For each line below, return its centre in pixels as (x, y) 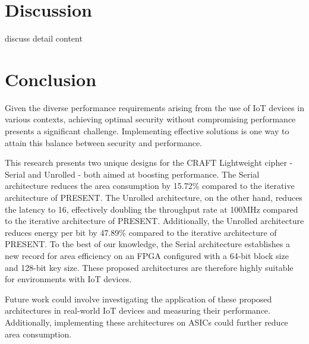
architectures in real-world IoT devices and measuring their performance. (138, 310)
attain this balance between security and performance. (103, 142)
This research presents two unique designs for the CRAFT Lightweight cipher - (149, 162)
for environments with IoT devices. (68, 279)
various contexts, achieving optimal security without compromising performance (150, 119)
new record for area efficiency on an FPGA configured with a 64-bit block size (147, 255)
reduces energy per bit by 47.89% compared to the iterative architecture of (141, 232)
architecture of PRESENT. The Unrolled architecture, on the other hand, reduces (154, 197)
